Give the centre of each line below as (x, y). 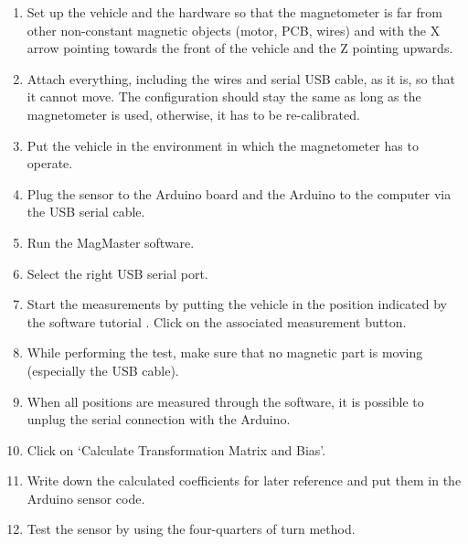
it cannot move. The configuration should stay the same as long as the (224, 96)
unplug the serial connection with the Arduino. (159, 419)
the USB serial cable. (86, 212)
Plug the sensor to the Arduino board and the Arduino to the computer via (239, 193)
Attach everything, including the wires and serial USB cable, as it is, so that (241, 78)
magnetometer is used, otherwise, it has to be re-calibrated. (193, 114)
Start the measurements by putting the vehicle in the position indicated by (237, 304)
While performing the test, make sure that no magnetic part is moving (225, 352)
